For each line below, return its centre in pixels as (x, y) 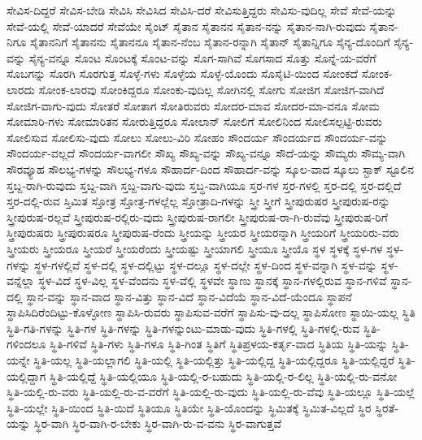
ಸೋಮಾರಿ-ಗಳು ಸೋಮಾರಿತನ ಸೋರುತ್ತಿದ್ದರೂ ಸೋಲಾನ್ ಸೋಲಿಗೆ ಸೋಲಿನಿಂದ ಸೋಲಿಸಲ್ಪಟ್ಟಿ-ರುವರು (194, 121)
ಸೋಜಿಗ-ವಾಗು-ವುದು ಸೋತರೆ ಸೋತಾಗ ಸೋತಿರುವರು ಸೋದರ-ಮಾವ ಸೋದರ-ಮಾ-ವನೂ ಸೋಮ (193, 105)
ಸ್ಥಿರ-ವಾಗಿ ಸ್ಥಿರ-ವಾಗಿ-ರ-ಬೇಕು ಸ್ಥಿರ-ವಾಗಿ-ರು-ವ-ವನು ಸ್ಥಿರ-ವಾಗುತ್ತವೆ (158, 423)
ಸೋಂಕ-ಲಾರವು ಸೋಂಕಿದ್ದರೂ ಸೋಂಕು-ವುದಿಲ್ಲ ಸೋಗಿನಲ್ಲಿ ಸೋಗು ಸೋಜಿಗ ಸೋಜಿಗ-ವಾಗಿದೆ (211, 89)
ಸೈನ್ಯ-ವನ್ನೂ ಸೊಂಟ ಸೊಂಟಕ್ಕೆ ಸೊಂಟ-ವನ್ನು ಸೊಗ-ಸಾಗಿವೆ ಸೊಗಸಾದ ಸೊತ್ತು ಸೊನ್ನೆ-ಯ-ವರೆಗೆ (202, 57)
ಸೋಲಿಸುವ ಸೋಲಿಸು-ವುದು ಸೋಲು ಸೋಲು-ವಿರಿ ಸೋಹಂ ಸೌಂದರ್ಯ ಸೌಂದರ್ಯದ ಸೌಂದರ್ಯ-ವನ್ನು (197, 137)
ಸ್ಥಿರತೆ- (387, 407)
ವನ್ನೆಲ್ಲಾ (21, 280)
